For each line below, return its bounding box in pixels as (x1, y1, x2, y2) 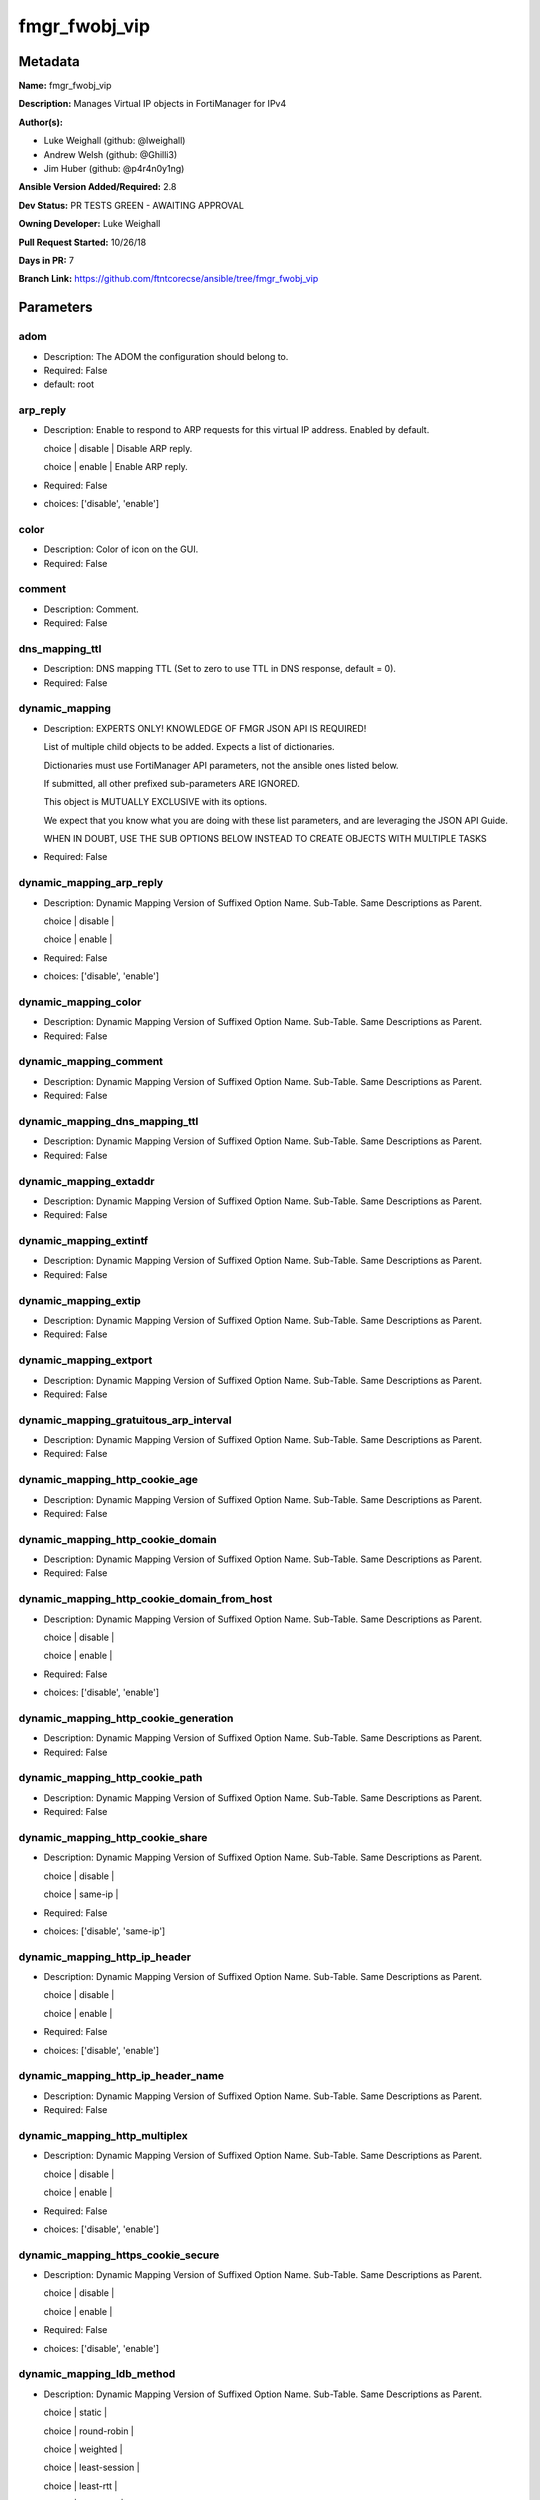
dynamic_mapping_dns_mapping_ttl (18, 1115, 199, 1128)
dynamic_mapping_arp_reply (18, 876, 164, 890)
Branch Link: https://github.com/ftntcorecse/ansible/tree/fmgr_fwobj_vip (18, 273, 319, 285)
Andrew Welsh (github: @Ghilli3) (43, 148, 178, 160)
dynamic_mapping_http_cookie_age (18, 1473, 199, 1487)
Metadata (18, 53, 80, 70)
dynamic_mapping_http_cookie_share (18, 1831, 208, 1845)
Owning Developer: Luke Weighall (18, 218, 161, 230)
